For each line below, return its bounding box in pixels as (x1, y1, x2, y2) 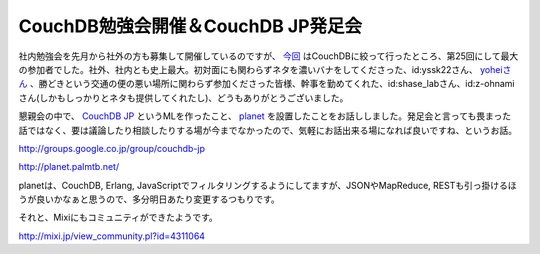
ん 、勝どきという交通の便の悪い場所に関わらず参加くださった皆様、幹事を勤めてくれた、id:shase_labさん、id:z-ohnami (18, 78, 515, 90)
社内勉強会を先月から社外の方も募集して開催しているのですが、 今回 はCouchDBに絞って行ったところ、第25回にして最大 (18, 50, 519, 62)
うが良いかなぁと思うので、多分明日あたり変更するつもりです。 (18, 193, 280, 205)
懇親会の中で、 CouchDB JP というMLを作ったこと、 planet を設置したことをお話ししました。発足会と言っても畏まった (18, 110, 512, 122)
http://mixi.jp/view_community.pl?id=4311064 (18, 230, 205, 242)
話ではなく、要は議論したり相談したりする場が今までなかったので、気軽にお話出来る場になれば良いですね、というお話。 (18, 124, 518, 136)
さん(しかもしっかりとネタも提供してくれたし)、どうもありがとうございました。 (18, 91, 349, 104)
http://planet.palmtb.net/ (18, 161, 120, 173)
